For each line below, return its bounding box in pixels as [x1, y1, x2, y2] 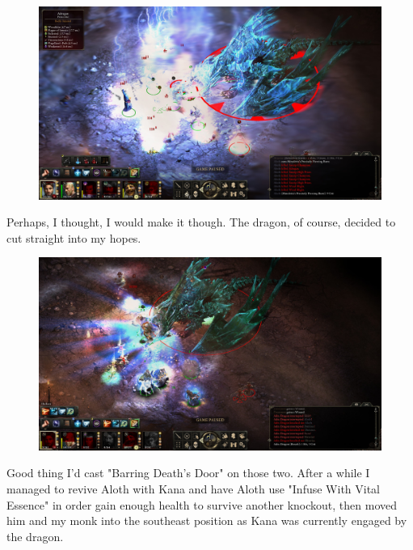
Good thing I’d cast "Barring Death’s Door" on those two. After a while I [6, 464, 370, 481]
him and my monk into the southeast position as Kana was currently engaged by [6, 512, 407, 529]
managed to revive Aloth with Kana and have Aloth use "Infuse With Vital [6, 480, 380, 497]
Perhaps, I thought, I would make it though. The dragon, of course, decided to [6, 214, 396, 231]
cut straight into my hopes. [6, 229, 141, 246]
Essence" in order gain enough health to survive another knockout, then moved [6, 496, 397, 513]
